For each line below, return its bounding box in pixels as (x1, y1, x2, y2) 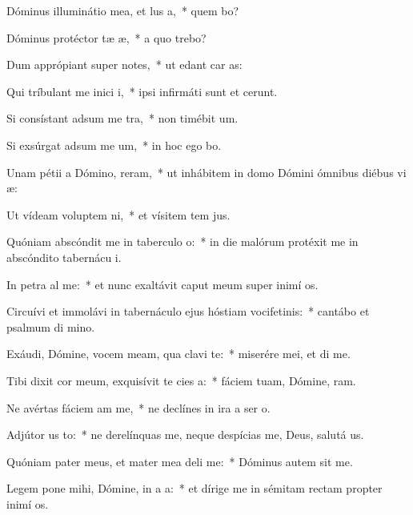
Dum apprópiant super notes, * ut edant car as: (6, 56, 243, 73)
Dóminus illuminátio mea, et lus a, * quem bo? (6, 2, 239, 18)
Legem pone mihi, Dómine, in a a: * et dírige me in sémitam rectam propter (6, 480, 383, 497)
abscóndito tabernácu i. (6, 248, 122, 265)
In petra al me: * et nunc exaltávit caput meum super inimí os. (6, 276, 319, 292)
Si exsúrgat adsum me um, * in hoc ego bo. (6, 136, 222, 153)
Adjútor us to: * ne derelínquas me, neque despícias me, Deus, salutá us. (6, 426, 364, 443)
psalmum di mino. (6, 318, 95, 335)
